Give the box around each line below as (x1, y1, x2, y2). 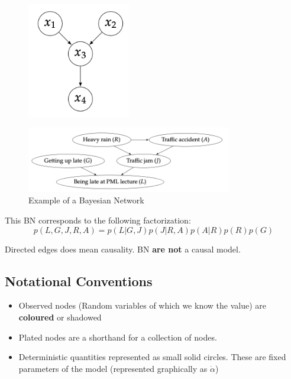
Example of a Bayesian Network (28, 194, 144, 206)
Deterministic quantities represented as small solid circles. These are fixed (18, 351, 286, 363)
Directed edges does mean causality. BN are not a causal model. (5, 242, 241, 255)
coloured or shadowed (18, 311, 102, 323)
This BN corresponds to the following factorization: (5, 214, 191, 226)
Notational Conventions (5, 271, 153, 290)
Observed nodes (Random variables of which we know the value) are (18, 299, 266, 312)
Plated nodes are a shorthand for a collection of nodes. (18, 331, 217, 343)
